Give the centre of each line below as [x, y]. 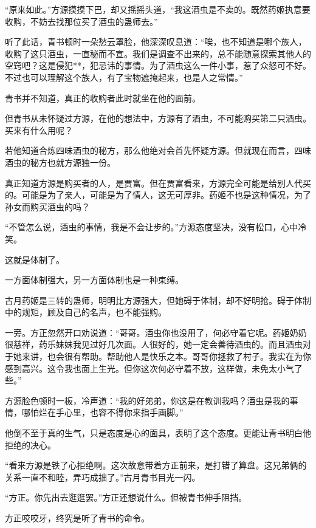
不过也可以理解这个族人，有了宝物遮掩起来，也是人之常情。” [124, 77]
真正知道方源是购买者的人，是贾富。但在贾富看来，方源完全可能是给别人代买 [158, 183]
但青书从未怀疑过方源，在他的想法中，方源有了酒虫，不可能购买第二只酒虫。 [158, 118]
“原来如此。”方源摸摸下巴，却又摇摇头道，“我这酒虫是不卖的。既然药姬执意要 [158, 9]
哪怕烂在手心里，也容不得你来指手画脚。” [102, 412]
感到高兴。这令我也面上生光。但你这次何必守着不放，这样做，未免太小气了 [154, 368]
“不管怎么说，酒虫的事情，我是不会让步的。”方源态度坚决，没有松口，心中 [152, 227]
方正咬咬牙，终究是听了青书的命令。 [77, 518]
